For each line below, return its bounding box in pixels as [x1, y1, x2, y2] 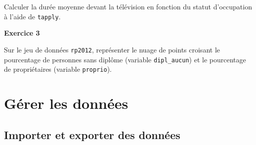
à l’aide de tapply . [4, 11, 61, 21]
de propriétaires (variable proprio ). [4, 64, 112, 74]
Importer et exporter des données [4, 127, 180, 142]
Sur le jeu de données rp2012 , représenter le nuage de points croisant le [4, 44, 220, 54]
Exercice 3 [4, 28, 40, 38]
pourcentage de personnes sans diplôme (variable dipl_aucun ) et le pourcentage [4, 54, 246, 64]
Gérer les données [4, 93, 128, 113]
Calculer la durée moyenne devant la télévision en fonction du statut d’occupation [4, 1, 252, 11]
